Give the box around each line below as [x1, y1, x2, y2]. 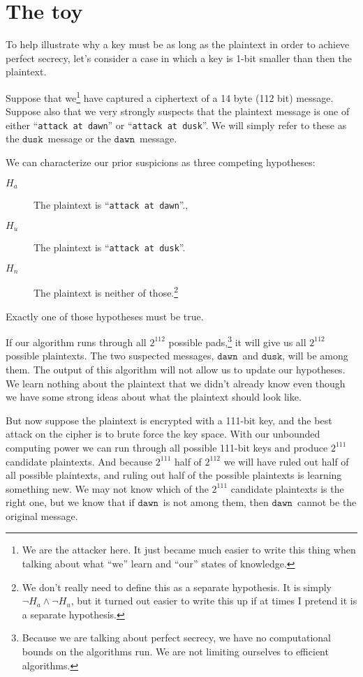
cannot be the [297, 495, 357, 509]
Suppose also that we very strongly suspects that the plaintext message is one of [6, 104, 350, 119]
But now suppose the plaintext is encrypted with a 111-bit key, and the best [6, 412, 332, 427]
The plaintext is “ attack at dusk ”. [34, 240, 186, 255]
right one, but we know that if [6, 495, 135, 509]
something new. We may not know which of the [6, 481, 209, 496]
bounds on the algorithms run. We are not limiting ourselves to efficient [22, 644, 329, 659]
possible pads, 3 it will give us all [168, 333, 306, 349]
